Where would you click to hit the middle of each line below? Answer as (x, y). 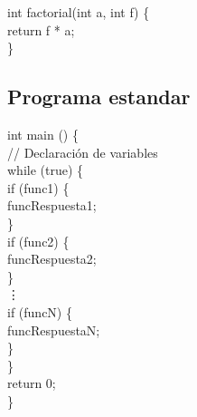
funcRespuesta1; (52, 205)
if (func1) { (38, 187)
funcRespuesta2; (52, 259)
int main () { (43, 134)
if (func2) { (38, 241)
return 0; (32, 383)
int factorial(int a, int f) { (79, 12)
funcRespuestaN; (54, 330)
